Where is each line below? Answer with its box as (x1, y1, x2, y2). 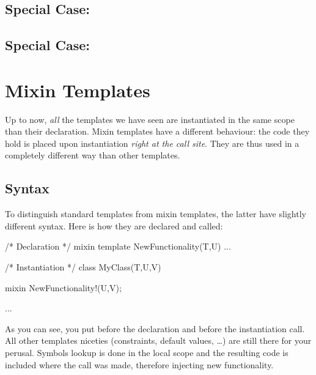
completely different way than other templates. (5, 149, 180, 162)
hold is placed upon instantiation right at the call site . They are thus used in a (5, 136, 299, 149)
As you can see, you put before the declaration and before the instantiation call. (5, 322, 305, 335)
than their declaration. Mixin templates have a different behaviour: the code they (5, 125, 310, 138)
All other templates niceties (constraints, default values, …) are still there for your (5, 334, 312, 347)
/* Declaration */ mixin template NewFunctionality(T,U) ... (5, 240, 231, 253)
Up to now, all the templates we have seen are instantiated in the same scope (5, 113, 295, 125)
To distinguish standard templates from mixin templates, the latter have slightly (5, 207, 306, 220)
